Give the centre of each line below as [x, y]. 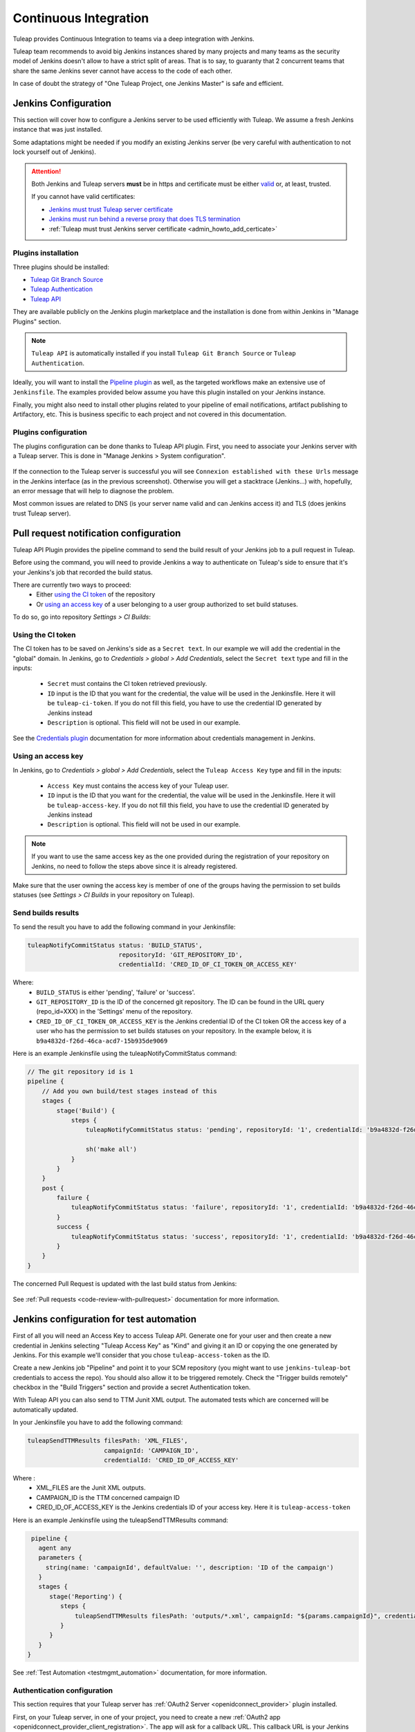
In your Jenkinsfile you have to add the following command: [98, 1422]
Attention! [46, 171]
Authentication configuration [63, 1690]
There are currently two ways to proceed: [72, 585]
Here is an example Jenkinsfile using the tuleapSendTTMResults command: [120, 1520]
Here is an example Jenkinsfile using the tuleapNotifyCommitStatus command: [125, 1054]
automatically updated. [46, 1409]
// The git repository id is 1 [81, 1072]
